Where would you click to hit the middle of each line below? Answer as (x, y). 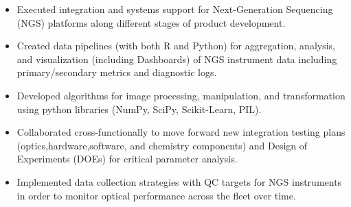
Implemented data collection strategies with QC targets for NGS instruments (179, 181)
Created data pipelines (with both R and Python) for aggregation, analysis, (176, 46)
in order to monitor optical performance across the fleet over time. (156, 195)
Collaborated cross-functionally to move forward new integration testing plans (181, 132)
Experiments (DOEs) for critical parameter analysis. (127, 159)
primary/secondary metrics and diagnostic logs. (117, 72)
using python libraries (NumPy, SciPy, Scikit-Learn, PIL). (139, 109)
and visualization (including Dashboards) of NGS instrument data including (177, 59)
